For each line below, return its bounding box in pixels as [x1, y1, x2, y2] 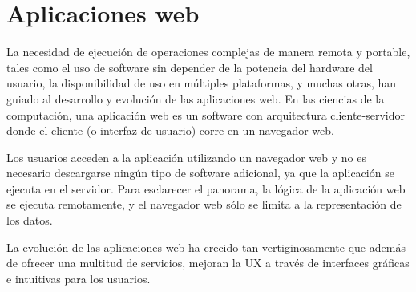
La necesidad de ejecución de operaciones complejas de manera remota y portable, [6, 43, 410, 60]
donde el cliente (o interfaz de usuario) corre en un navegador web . [6, 122, 334, 139]
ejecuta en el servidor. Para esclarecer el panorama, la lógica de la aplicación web [6, 180, 406, 197]
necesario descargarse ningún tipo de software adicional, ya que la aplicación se [6, 164, 394, 181]
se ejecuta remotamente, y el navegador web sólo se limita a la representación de [6, 196, 402, 213]
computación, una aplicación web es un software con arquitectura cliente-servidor [6, 106, 406, 123]
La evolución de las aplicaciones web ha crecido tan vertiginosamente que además [6, 238, 406, 255]
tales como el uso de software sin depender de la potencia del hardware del [6, 59, 373, 75]
